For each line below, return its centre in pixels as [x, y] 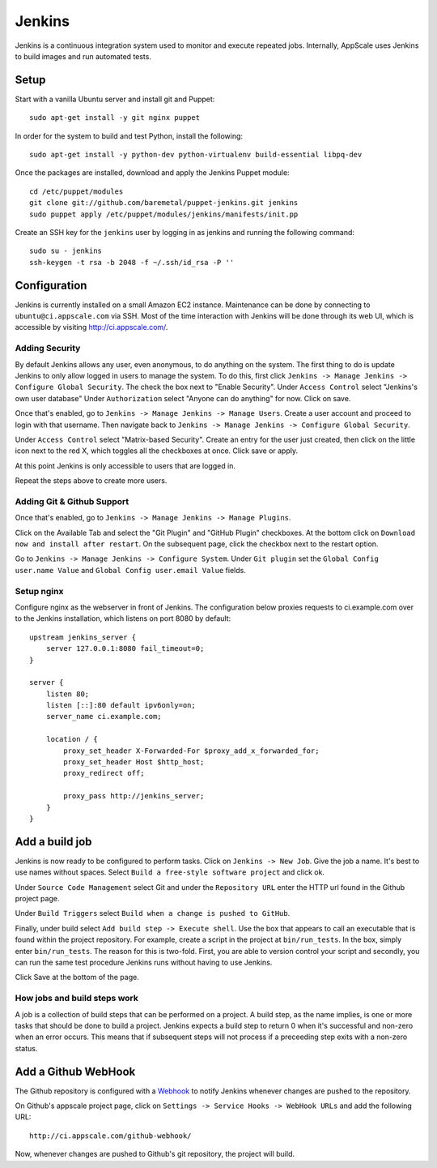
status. [26, 1048]
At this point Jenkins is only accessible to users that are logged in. [125, 465]
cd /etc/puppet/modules [76, 191]
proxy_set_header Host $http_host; [134, 762]
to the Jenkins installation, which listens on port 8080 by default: [123, 618]
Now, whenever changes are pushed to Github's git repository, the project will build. [155, 1154]
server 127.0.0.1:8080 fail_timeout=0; [125, 649]
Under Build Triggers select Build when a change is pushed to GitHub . [153, 913]
